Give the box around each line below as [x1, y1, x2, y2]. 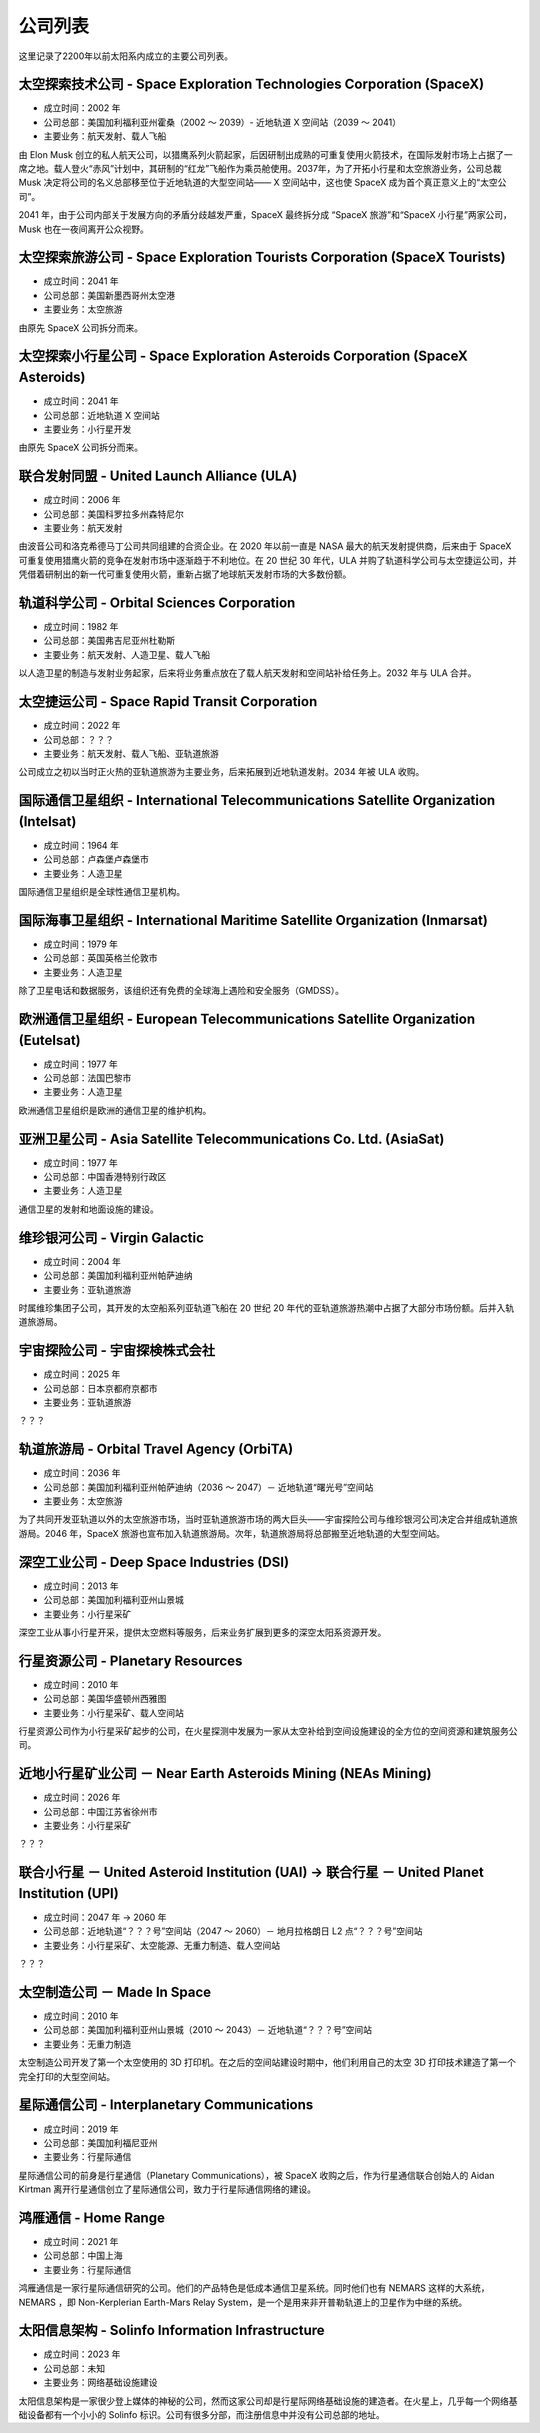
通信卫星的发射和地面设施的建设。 [18, 1203, 159, 1215]
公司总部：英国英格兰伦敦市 [43, 952, 158, 964]
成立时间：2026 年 [43, 1791, 121, 1804]
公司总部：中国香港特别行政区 [43, 1171, 167, 1183]
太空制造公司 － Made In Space [18, 1983, 212, 2000]
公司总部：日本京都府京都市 [43, 1382, 158, 1394]
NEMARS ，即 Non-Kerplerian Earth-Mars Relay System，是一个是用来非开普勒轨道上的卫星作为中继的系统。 [18, 2296, 468, 2308]
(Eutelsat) [18, 1031, 81, 1049]
